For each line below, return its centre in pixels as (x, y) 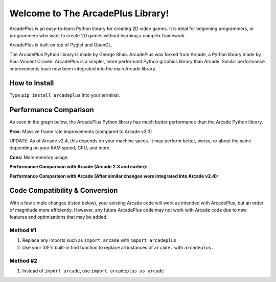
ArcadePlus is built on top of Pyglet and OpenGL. (61, 45)
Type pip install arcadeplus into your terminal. (65, 95)
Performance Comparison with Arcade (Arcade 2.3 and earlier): (78, 167)
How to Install (32, 83)
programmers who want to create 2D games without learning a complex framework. (98, 35)
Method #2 (24, 261)
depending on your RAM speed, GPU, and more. (60, 148)
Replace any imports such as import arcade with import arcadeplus (99, 240)
